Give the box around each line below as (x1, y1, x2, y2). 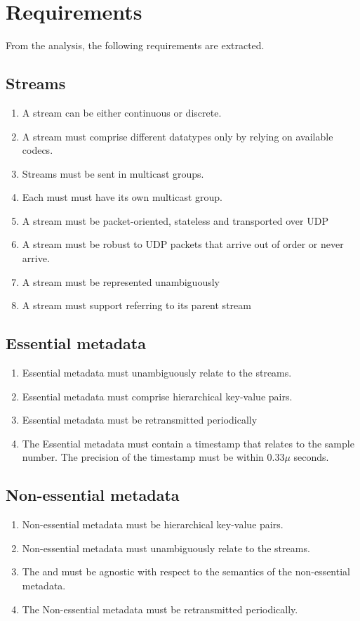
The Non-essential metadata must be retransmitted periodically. (22, 601, 298, 616)
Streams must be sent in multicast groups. (22, 166, 204, 181)
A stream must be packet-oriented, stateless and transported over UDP (22, 213, 328, 228)
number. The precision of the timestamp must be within (22, 450, 264, 464)
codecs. (22, 143, 53, 157)
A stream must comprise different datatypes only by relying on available (22, 129, 333, 143)
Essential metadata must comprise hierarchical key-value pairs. (22, 388, 293, 403)
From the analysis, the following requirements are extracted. (6, 38, 265, 53)
